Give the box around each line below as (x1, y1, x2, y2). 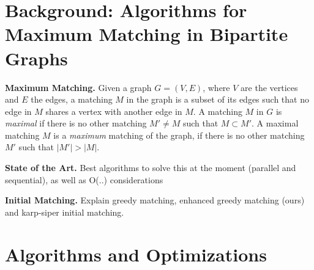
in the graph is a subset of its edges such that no (126, 93, 309, 106)
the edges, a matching (31, 93, 113, 106)
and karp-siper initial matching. (5, 205, 124, 218)
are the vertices (241, 81, 298, 93)
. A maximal (252, 117, 299, 130)
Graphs (5, 45, 68, 70)
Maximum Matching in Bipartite (5, 21, 288, 46)
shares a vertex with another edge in (45, 104, 182, 117)
